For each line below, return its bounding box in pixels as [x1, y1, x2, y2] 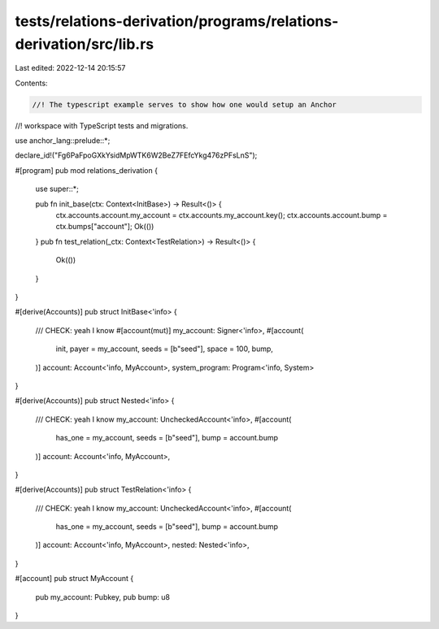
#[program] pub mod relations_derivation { [15, 165, 159, 175]
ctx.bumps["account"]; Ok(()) [55, 222, 154, 232]
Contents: [15, 78, 48, 88]
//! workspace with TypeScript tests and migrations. [15, 120, 189, 130]
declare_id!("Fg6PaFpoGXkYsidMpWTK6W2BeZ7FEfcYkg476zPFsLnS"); [15, 150, 258, 160]
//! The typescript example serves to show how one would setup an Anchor [32, 100, 337, 109]
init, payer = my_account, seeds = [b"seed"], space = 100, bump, [55, 344, 274, 354]
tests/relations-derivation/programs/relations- [15, 12, 339, 30]
